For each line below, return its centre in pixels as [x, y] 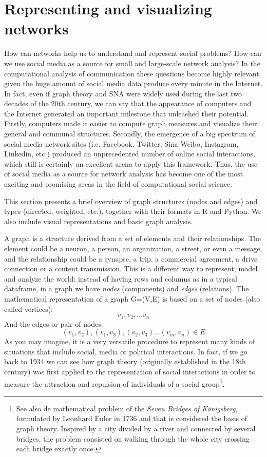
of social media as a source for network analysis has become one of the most [124, 174]
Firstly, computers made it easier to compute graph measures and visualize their [131, 123]
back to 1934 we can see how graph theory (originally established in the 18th [125, 361]
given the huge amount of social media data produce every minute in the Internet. [133, 83]
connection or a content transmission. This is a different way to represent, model [131, 269]
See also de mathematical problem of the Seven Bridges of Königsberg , [127, 408]
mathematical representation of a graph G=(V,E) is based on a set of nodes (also [132, 298]
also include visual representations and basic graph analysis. [99, 221]
